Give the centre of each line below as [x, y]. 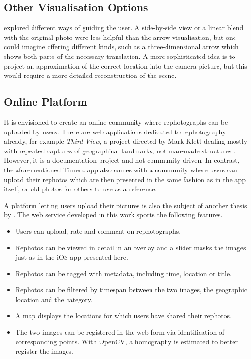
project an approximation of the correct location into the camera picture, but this [125, 66]
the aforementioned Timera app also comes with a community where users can [121, 169]
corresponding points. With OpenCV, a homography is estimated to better [127, 341]
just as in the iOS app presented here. [72, 257]
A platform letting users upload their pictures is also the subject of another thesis [125, 205]
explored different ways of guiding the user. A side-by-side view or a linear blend [124, 28]
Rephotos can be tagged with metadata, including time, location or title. [124, 273]
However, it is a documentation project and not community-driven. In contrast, [122, 160]
